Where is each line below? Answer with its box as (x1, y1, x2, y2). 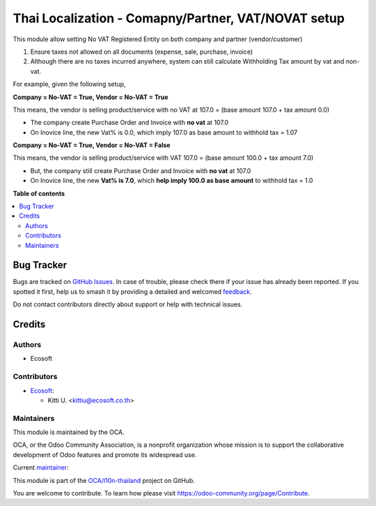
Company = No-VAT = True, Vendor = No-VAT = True (13, 93, 169, 101)
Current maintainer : (13, 463, 69, 472)
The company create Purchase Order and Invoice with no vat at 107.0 (30, 119, 229, 127)
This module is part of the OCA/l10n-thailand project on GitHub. (13, 476, 195, 484)
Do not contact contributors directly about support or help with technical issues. (13, 300, 243, 308)
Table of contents (13, 189, 65, 198)
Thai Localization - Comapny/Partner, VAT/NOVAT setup (13, 10, 345, 26)
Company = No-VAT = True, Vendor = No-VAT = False (13, 141, 171, 149)
